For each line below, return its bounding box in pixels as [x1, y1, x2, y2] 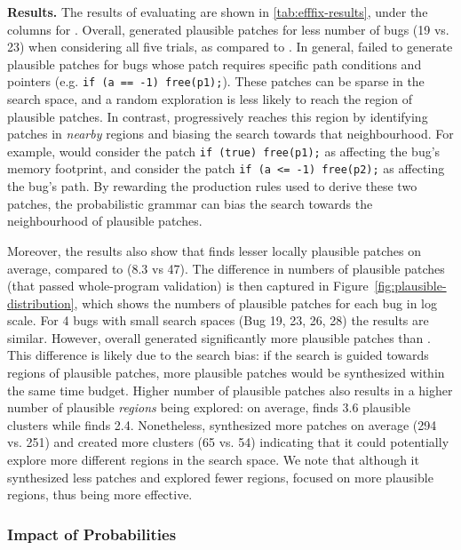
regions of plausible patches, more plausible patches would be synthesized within [7, 363, 445, 382]
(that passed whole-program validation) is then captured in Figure [7, 276, 369, 295]
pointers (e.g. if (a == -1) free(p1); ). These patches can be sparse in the [7, 72, 425, 91]
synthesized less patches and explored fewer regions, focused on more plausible [7, 467, 433, 486]
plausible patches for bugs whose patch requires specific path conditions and [7, 54, 422, 73]
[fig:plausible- [374, 276, 447, 295]
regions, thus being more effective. [7, 485, 193, 504]
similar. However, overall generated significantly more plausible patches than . [7, 328, 431, 347]
